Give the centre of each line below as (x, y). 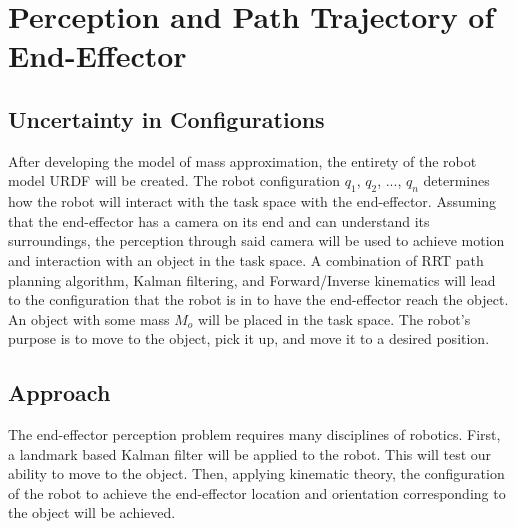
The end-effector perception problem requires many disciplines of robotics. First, (254, 434)
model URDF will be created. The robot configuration (174, 180)
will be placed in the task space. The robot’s (334, 318)
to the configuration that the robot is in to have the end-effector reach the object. (258, 299)
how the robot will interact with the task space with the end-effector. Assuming (252, 201)
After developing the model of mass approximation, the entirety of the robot (242, 160)
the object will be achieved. (92, 512)
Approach (59, 392)
